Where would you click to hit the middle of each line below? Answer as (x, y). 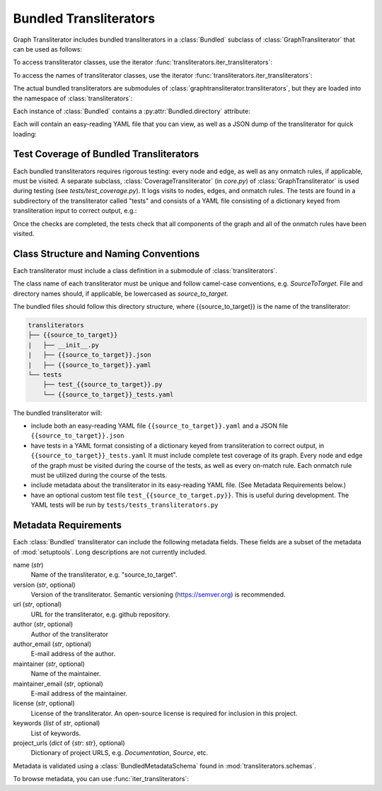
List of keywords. (56, 733)
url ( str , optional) (37, 604)
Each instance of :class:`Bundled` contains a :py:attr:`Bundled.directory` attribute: (132, 111)
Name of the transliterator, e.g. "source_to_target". (104, 575)
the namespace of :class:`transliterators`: (73, 98)
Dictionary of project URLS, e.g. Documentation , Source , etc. (120, 753)
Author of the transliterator (70, 634)
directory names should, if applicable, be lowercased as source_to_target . (121, 293)
